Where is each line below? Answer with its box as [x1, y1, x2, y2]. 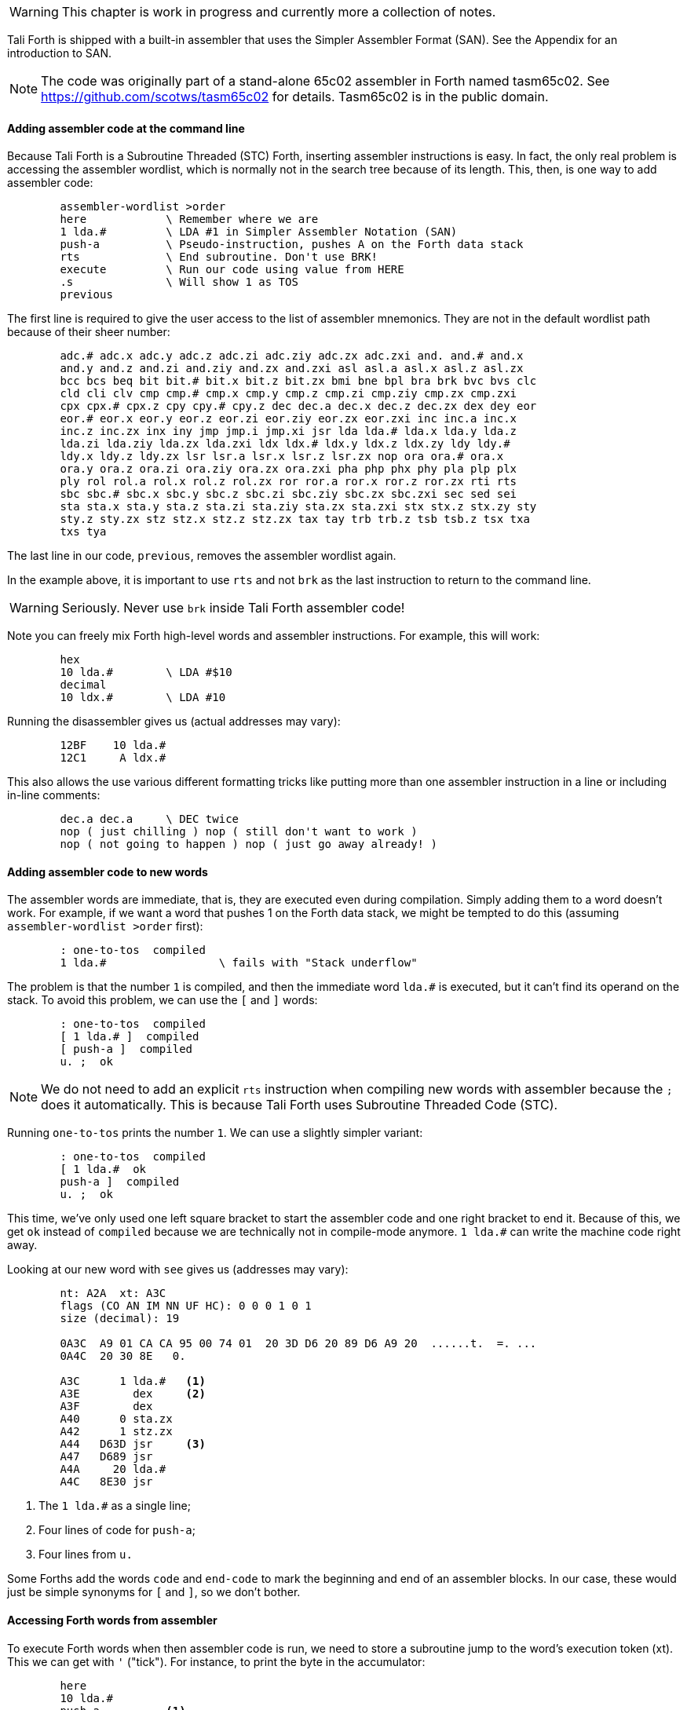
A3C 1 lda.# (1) [60, 1375, 206, 1388]
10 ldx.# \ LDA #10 [60, 691, 226, 704]
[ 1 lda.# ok [60, 1163, 147, 1176]
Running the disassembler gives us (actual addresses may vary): [7, 714, 341, 729]
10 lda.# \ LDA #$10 [60, 666, 232, 679]
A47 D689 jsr [60, 1450, 153, 1463]
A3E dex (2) [60, 1387, 206, 1401]
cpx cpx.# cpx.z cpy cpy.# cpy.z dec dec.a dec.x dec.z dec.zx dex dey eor [60, 400, 537, 413]
